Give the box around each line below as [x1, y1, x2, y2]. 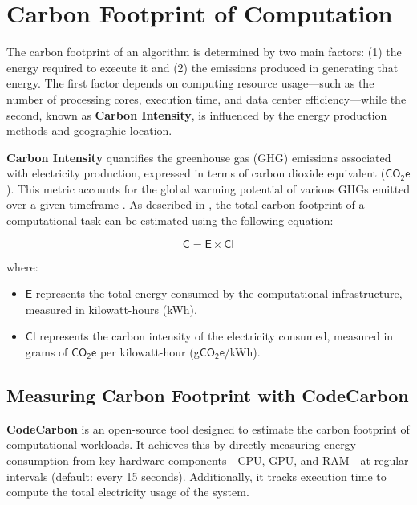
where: [6, 258, 38, 275]
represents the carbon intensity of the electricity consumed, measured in [39, 328, 394, 344]
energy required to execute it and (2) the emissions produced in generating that [6, 59, 399, 75]
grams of [25, 344, 68, 360]
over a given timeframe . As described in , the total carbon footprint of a [6, 196, 365, 213]
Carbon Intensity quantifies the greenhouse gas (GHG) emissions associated [6, 149, 391, 165]
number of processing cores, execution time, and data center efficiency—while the [6, 90, 407, 107]
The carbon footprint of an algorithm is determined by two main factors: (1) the [6, 43, 402, 60]
